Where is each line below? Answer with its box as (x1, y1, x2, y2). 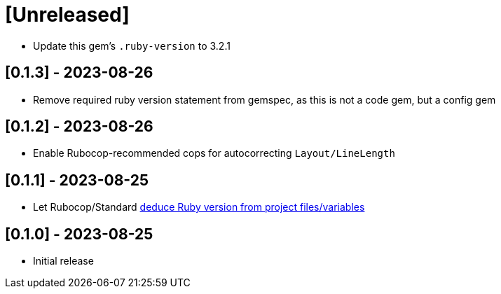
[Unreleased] (5, 3, 130, 27)
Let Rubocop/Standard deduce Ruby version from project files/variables (33, 201, 365, 213)
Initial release (33, 255, 94, 267)
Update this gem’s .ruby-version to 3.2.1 (33, 39, 231, 52)
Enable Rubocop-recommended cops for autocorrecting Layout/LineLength (33, 147, 395, 160)
